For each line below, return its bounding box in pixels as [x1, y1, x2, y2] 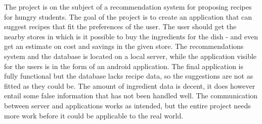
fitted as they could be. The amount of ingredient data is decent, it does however [4, 80, 255, 91]
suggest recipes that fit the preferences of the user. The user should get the [4, 21, 237, 32]
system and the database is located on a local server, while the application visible [4, 50, 257, 61]
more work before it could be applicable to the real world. [4, 110, 184, 120]
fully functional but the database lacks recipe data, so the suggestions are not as [4, 71, 253, 81]
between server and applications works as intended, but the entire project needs [4, 100, 251, 110]
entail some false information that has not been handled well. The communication [4, 90, 258, 101]
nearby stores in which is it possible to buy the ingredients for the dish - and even [4, 31, 258, 41]
